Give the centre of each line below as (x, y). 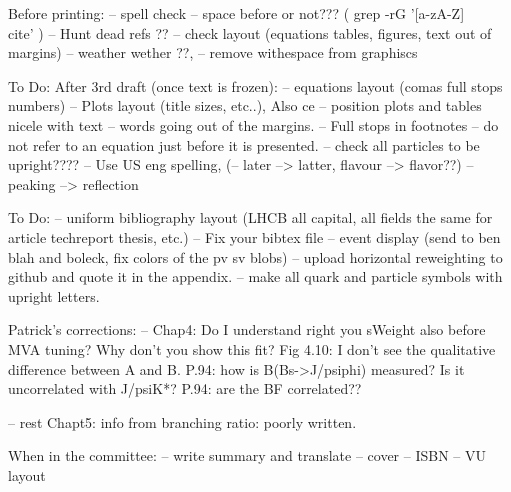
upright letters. (54, 295)
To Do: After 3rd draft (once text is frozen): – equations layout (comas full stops (255, 85)
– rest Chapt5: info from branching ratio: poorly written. (182, 421)
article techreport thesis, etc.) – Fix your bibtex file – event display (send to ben (254, 236)
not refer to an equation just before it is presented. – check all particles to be (244, 144)
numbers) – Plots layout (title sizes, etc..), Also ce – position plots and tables (245, 105)
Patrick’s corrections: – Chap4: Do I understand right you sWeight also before (247, 329)
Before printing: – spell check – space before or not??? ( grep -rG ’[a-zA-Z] (236, 13)
